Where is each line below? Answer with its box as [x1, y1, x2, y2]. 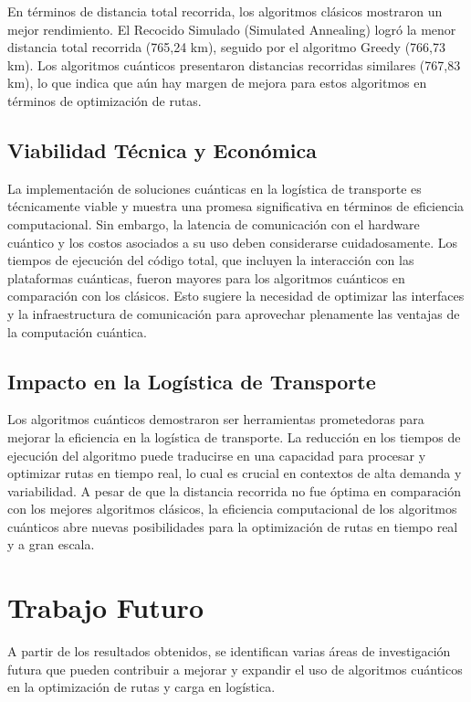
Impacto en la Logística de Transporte [7, 367, 376, 395]
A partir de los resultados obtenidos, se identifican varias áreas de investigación [7, 642, 451, 661]
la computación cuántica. [7, 322, 147, 341]
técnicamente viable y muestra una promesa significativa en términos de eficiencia [7, 197, 465, 216]
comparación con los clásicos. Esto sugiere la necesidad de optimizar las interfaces [7, 286, 465, 305]
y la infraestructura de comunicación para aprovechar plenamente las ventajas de [7, 303, 460, 323]
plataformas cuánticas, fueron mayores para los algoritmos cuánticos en [7, 268, 405, 287]
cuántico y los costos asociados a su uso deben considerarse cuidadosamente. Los [7, 232, 457, 251]
